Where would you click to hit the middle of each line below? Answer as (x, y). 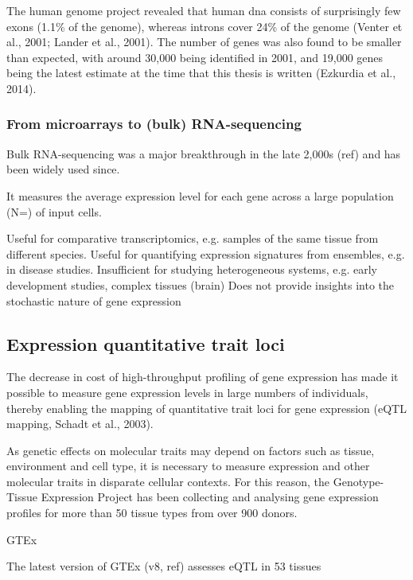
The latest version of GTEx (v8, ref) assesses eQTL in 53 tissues (164, 566)
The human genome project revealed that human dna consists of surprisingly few (204, 10)
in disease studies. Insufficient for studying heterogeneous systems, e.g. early (192, 269)
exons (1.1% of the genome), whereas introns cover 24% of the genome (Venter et (205, 26)
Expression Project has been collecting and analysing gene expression (210, 497)
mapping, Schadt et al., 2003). (80, 424)
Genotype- (358, 481)
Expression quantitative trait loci (146, 343)
